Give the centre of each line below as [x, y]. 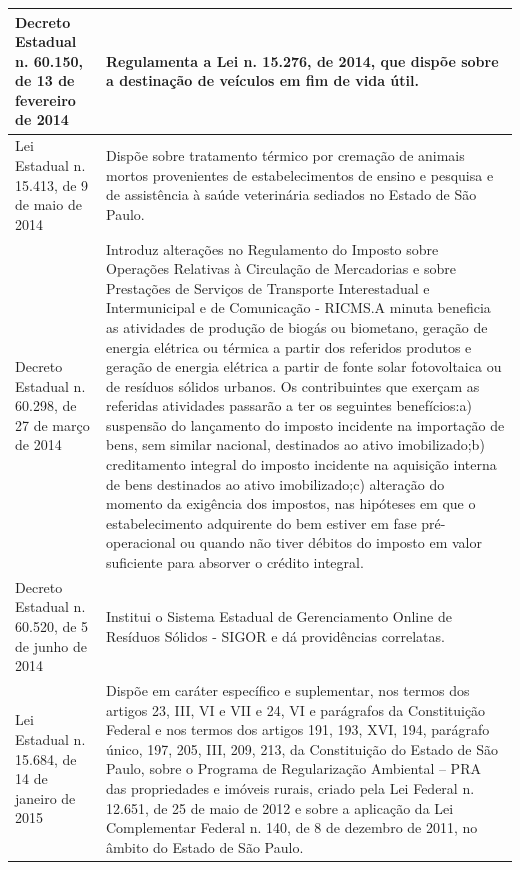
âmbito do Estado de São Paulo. [205, 846]
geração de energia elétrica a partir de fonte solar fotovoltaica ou [304, 366]
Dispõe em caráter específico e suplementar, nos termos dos [288, 690]
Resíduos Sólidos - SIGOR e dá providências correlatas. [275, 635]
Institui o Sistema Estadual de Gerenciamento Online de [279, 616]
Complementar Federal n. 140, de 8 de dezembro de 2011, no [292, 827]
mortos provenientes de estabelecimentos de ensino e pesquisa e [300, 174]
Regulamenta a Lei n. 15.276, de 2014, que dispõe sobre [302, 60]
